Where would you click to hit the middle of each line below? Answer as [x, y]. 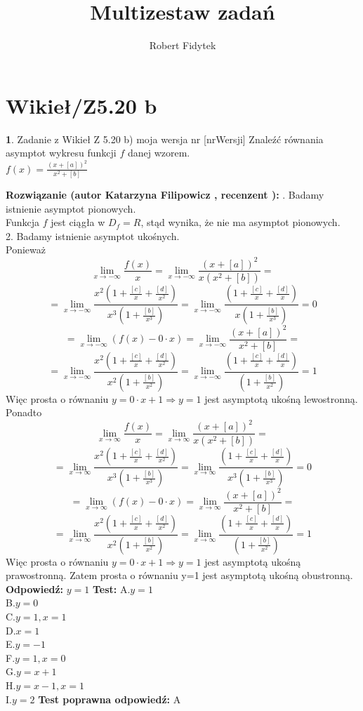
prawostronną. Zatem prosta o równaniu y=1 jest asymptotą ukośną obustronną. [179, 575]
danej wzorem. [159, 153]
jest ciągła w [78, 222]
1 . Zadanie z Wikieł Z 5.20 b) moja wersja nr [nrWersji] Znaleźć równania [165, 139]
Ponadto [24, 412]
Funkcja [23, 222]
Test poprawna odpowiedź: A [110, 699]
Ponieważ [26, 250]
